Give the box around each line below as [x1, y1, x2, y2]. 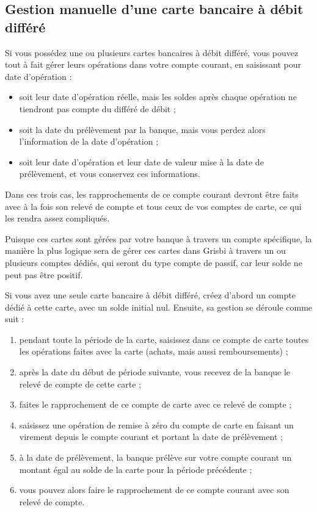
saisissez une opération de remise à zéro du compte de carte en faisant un [19, 418, 294, 431]
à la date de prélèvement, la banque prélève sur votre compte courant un [19, 451, 292, 464]
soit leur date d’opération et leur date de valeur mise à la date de [19, 155, 264, 168]
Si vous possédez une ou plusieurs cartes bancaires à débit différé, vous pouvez [5, 46, 299, 59]
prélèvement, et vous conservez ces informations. [19, 167, 200, 180]
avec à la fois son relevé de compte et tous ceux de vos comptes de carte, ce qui [5, 200, 302, 212]
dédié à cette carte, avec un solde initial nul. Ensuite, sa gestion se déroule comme [5, 300, 313, 313]
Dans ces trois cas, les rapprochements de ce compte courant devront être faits [5, 187, 299, 200]
